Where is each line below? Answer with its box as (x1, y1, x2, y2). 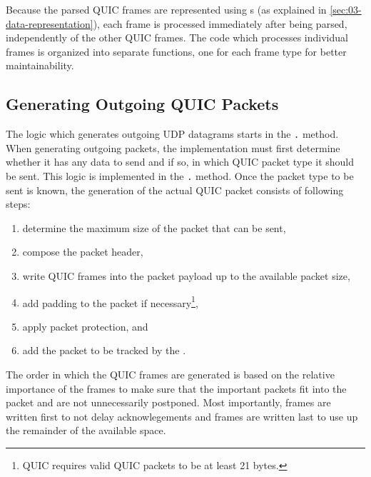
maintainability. (6, 58, 74, 73)
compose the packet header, (22, 244, 143, 259)
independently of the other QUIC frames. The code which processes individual (6, 30, 348, 45)
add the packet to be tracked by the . (22, 343, 186, 358)
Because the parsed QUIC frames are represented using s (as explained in (6, 2, 327, 16)
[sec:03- (330, 2, 362, 16)
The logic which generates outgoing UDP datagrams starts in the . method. (6, 126, 339, 141)
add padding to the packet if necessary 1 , (22, 293, 198, 310)
